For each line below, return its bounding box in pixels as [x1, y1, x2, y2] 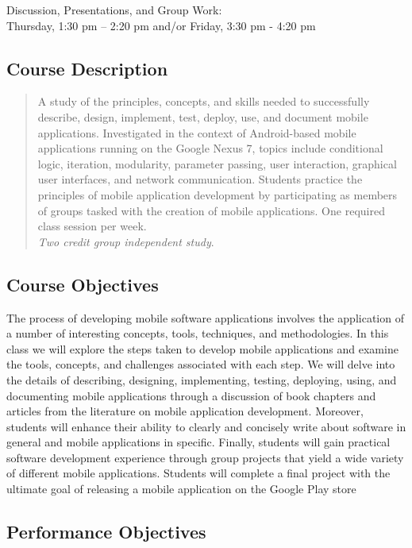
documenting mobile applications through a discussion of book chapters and [6, 387, 376, 403]
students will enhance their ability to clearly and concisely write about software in [6, 418, 406, 434]
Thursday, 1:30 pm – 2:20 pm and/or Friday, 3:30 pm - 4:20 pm [6, 17, 316, 33]
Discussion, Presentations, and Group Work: [6, 2, 222, 17]
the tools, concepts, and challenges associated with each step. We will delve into [6, 356, 395, 372]
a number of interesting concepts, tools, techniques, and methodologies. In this [6, 325, 389, 342]
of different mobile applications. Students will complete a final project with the [6, 465, 391, 481]
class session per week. [37, 218, 147, 234]
